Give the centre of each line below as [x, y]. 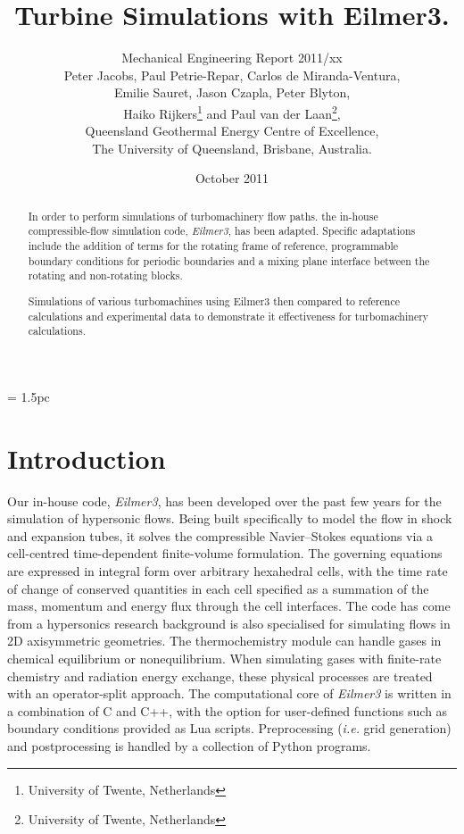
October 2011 [232, 178]
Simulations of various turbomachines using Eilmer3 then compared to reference [214, 300]
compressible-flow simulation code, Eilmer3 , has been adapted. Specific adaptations [222, 231]
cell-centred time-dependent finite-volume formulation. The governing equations [225, 553]
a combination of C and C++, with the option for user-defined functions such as [228, 710]
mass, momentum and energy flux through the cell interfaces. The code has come [229, 606]
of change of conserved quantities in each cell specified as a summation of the [218, 588]
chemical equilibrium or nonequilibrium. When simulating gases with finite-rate [224, 658]
